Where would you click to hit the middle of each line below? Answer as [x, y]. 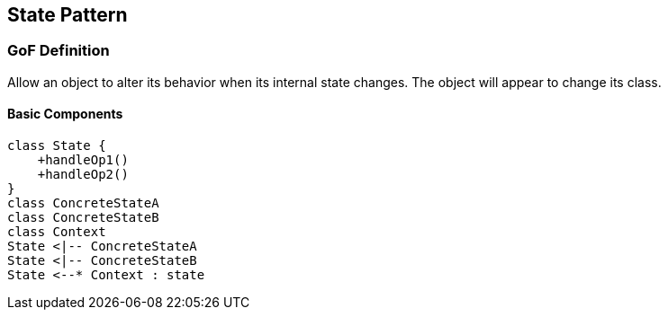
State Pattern [68, 15]
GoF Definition [59, 51]
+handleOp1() [83, 160]
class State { [57, 146]
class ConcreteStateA [83, 203]
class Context [57, 232]
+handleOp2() [83, 175]
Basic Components [65, 114]
